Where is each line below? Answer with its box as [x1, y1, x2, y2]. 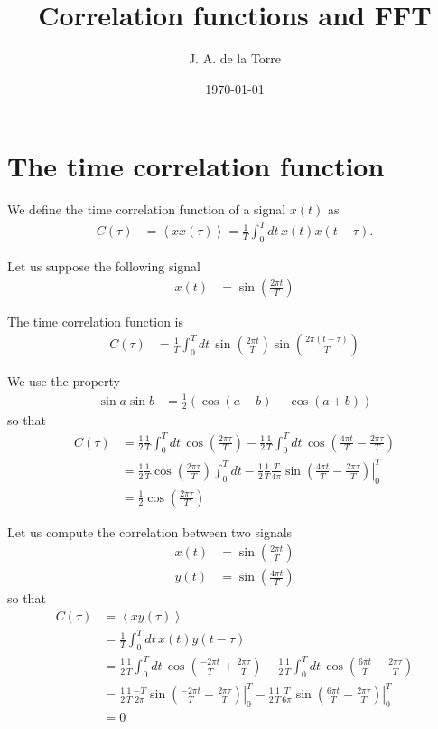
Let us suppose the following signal [7, 257, 201, 276]
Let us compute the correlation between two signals [7, 522, 293, 541]
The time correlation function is [7, 311, 183, 330]
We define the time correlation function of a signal [7, 200, 286, 219]
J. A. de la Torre [188, 49, 282, 68]
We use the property [7, 372, 120, 391]
